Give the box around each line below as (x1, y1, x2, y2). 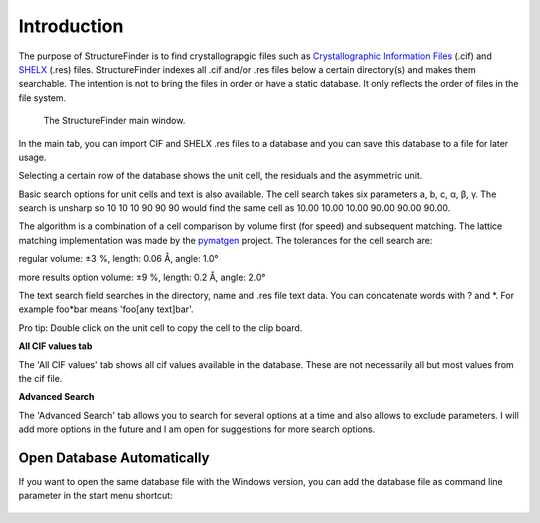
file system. (18, 91, 67, 104)
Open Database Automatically (18, 449, 210, 466)
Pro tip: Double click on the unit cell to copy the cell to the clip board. (18, 321, 303, 334)
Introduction (18, 15, 124, 37)
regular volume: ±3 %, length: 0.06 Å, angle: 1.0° (18, 253, 219, 265)
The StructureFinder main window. (43, 115, 186, 127)
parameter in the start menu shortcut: (18, 490, 174, 502)
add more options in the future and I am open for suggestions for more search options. (18, 423, 376, 435)
